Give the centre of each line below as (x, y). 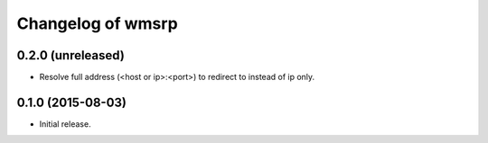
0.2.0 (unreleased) (71, 55)
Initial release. (65, 124)
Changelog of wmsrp (97, 23)
